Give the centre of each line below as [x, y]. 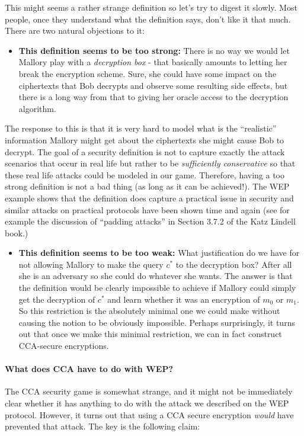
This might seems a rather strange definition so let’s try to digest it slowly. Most [151, 7]
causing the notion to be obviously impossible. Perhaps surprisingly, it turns [157, 322]
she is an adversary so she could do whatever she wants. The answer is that [156, 276]
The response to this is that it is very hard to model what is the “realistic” [141, 128]
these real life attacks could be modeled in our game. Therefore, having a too [145, 174]
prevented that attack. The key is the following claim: [103, 426]
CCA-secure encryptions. [64, 346]
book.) [17, 233]
